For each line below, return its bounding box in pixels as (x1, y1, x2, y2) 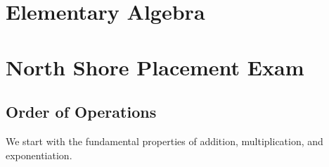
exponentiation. (6, 147, 72, 162)
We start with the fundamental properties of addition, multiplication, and (6, 133, 323, 148)
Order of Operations (6, 101, 157, 123)
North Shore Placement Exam (6, 52, 304, 81)
